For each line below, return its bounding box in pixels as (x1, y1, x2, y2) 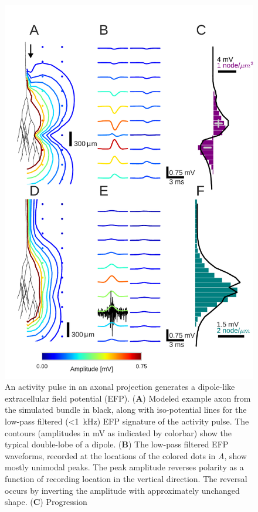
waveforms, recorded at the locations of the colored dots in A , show (5, 449, 247, 462)
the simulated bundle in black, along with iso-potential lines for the (5, 403, 247, 416)
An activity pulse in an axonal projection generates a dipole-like (5, 380, 235, 393)
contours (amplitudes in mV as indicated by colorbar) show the (5, 426, 232, 439)
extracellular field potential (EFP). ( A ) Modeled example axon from (5, 392, 251, 404)
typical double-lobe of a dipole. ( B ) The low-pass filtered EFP (5, 438, 229, 450)
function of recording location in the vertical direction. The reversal (5, 472, 247, 484)
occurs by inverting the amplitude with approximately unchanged (5, 484, 240, 496)
